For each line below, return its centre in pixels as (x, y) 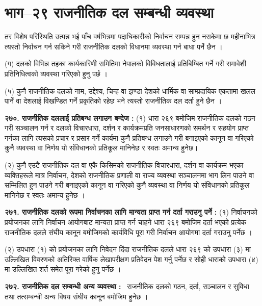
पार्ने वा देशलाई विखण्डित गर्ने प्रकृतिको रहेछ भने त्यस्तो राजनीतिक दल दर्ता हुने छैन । (113, 101)
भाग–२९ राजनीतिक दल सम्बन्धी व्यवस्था (109, 12)
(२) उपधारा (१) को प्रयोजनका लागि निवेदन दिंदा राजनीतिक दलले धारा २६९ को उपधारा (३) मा (128, 249)
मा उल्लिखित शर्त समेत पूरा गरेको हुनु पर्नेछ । (63, 269)
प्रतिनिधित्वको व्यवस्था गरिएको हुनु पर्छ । (56, 73)
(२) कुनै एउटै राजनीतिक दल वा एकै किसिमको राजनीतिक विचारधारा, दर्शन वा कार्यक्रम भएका (124, 165)
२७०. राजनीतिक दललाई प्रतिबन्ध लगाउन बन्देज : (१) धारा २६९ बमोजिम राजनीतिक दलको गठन (130, 118)
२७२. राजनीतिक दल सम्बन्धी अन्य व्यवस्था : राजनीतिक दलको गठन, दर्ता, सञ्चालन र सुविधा (127, 286)
